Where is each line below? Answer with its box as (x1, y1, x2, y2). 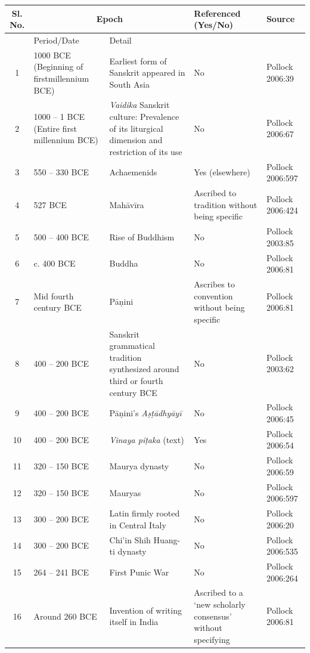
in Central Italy (109, 518, 166, 531)
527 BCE (33, 198, 67, 211)
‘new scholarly (194, 598, 246, 611)
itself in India (109, 615, 159, 628)
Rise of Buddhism (109, 230, 175, 243)
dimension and (109, 134, 163, 146)
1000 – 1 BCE (33, 110, 85, 122)
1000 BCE (33, 48, 71, 61)
